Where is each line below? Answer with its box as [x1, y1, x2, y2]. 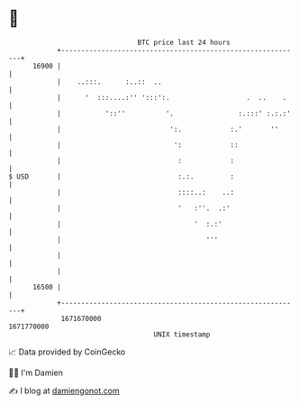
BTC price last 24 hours [137, 38, 231, 47]
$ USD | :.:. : [8, 171, 235, 181]
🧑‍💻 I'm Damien [8, 367, 64, 378]
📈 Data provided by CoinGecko [8, 346, 126, 357]
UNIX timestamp [153, 329, 211, 339]
